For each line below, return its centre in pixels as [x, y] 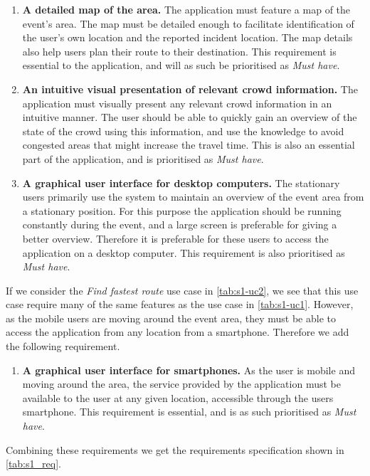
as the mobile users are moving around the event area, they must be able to [171, 318]
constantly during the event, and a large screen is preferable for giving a [180, 224]
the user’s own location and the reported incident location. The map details [187, 37]
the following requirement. [63, 346]
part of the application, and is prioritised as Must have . [143, 158]
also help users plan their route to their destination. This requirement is [179, 51]
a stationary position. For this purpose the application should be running [182, 210]
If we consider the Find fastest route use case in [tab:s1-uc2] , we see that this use [182, 290]
